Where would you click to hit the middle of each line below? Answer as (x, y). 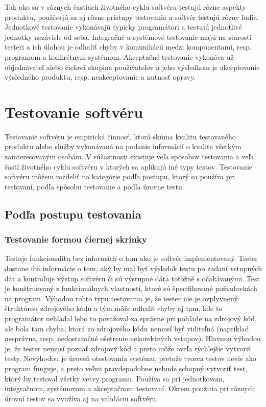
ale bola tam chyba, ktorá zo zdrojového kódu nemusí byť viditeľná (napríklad (127, 328)
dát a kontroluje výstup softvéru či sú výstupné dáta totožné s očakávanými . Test (132, 278)
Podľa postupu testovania (73, 214)
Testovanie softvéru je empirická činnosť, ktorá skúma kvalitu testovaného (120, 136)
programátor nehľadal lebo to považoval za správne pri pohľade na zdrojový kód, (131, 318)
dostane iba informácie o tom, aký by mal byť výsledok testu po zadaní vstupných (133, 268)
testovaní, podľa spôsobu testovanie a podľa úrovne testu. (94, 186)
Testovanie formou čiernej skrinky (76, 239)
